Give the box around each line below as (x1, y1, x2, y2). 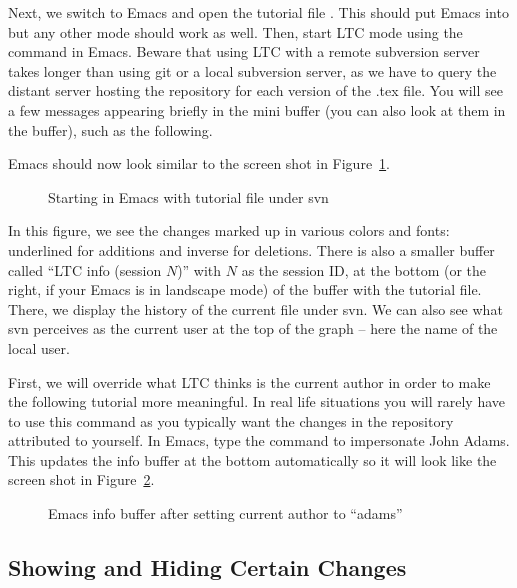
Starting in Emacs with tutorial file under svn (48, 186, 329, 207)
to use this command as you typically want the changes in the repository (8, 410, 454, 431)
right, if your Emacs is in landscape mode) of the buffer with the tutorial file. (8, 279, 482, 300)
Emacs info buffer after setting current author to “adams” (48, 503, 403, 524)
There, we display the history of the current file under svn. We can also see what (8, 298, 503, 319)
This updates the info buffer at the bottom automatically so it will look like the (8, 449, 497, 470)
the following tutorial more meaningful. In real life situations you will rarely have (8, 391, 505, 412)
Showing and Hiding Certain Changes (8, 552, 407, 583)
